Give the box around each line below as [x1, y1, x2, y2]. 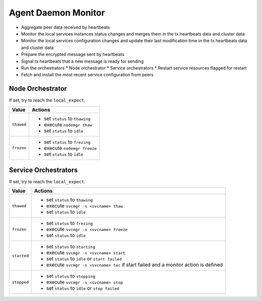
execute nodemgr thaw [44, 121, 92, 128]
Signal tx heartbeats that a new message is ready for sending [21, 58, 144, 64]
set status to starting [46, 243, 96, 250]
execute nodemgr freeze [44, 144, 97, 151]
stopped [12, 280, 29, 284]
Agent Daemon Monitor [9, 7, 105, 18]
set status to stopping [46, 273, 96, 280]
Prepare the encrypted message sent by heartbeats [21, 52, 125, 57]
